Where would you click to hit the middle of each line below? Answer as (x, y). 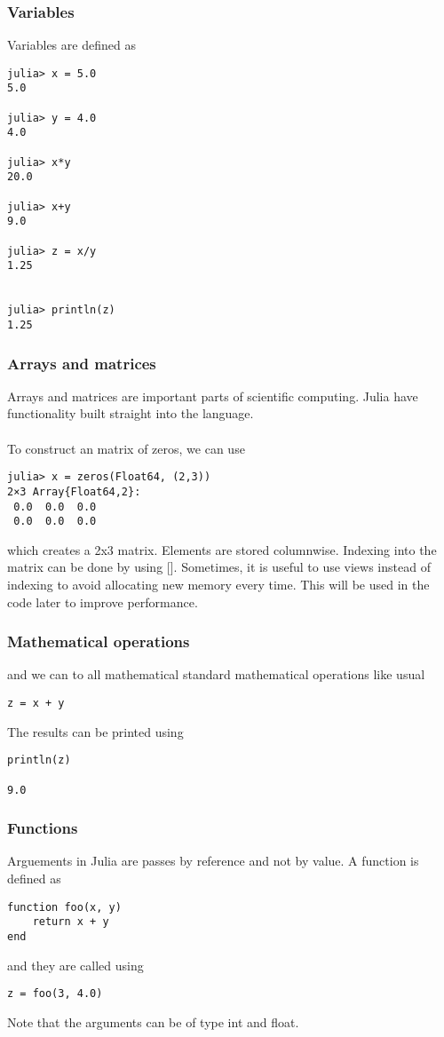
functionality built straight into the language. (131, 413)
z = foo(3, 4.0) (55, 994)
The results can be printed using (95, 731)
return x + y (71, 922)
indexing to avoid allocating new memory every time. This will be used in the (218, 585)
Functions (43, 828)
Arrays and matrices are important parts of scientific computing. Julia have (213, 396)
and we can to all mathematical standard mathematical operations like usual (216, 674)
